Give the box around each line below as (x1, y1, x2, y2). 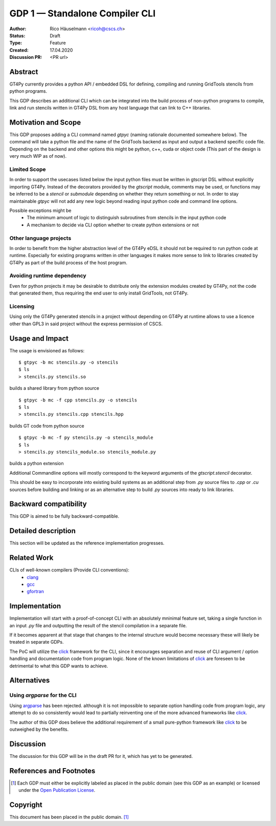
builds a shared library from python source (9, 385, 100, 391)
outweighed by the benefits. (9, 726, 69, 732)
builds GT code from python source (9, 422, 84, 429)
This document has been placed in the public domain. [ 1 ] (9, 814, 129, 820)
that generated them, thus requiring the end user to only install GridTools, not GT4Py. (9, 290, 189, 296)
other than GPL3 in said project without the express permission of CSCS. (9, 321, 163, 327)
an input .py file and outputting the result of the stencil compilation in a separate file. (9, 622, 187, 628)
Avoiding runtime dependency (9, 272, 86, 279)
